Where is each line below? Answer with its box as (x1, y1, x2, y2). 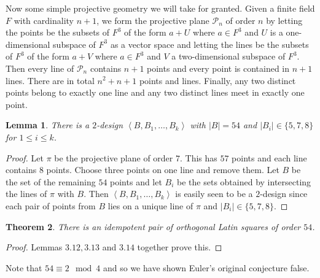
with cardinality (14, 14, 74, 26)
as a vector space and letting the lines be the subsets (110, 37, 309, 50)
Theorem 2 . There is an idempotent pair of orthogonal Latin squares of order (6, 220, 301, 233)
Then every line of (6, 61, 74, 74)
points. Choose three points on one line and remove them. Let (46, 163, 279, 176)
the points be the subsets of (6, 26, 110, 39)
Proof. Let (6, 151, 44, 164)
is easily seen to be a (175, 187, 253, 200)
